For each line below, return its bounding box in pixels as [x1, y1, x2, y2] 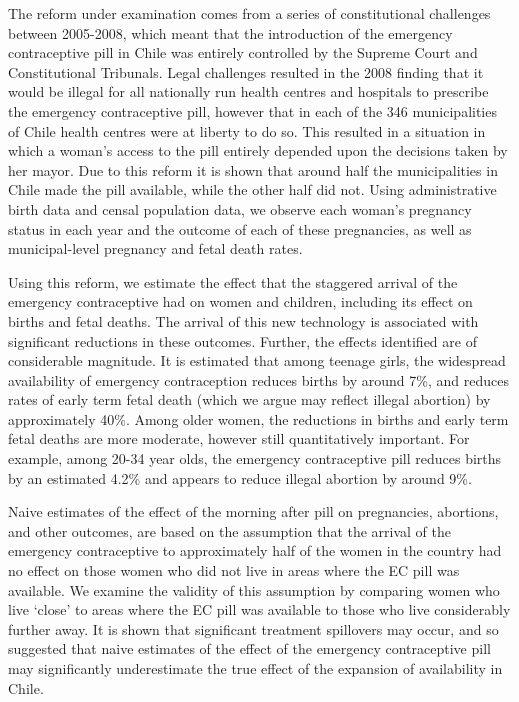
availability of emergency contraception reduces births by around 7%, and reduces [8, 369, 509, 390]
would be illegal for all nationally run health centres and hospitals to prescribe [8, 81, 489, 102]
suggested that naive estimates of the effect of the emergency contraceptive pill [8, 638, 491, 659]
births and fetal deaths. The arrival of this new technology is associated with [8, 310, 479, 331]
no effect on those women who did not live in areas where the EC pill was [8, 560, 460, 581]
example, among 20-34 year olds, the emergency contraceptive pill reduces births [8, 448, 502, 469]
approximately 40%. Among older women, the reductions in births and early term [8, 408, 509, 429]
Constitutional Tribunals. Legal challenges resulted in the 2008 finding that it [8, 61, 484, 82]
